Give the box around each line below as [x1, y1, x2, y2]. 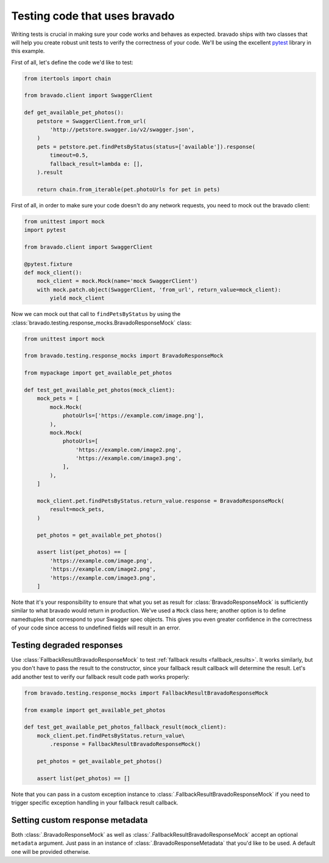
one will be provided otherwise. [11, 848, 91, 855]
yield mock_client [49, 295, 105, 302]
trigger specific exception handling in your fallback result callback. [11, 799, 179, 806]
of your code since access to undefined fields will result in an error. [11, 624, 181, 631]
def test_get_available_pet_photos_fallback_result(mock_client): [24, 723, 227, 731]
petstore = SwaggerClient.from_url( [37, 118, 146, 124]
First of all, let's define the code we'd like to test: [11, 59, 133, 66]
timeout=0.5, [49, 152, 89, 159]
